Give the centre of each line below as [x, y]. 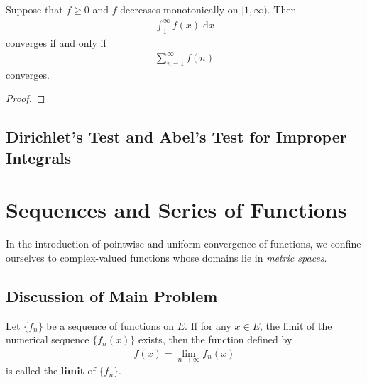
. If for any [208, 325]
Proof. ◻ [26, 98]
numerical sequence [48, 339]
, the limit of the [296, 325]
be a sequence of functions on [110, 325]
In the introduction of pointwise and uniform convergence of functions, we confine [183, 244]
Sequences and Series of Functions [176, 210]
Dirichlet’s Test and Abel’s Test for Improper [176, 137]
